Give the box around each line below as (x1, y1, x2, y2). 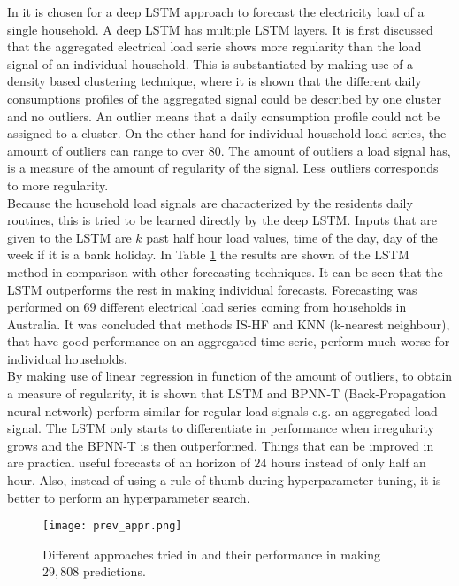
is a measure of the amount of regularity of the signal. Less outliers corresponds (7, 158, 439, 177)
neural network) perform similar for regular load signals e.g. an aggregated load (7, 401, 438, 420)
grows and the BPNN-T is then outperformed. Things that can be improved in (7, 436, 434, 454)
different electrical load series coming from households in (100, 297, 407, 316)
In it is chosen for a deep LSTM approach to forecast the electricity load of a (7, 3, 425, 20)
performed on (7, 297, 80, 316)
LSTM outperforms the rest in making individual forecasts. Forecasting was (7, 280, 417, 298)
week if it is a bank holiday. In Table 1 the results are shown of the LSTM (7, 245, 409, 264)
